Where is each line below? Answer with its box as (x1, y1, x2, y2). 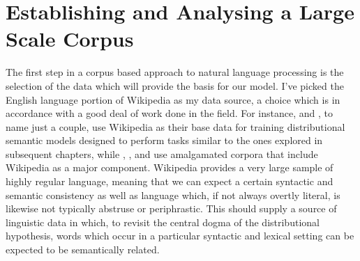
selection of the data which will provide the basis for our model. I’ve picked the (6, 78, 344, 93)
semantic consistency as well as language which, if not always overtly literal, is (6, 187, 340, 202)
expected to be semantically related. (6, 242, 160, 257)
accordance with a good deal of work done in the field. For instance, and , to (6, 106, 333, 120)
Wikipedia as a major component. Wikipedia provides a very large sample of (6, 160, 333, 175)
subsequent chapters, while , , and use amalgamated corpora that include (6, 146, 318, 161)
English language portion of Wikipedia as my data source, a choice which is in (6, 92, 340, 106)
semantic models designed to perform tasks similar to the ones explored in (6, 133, 323, 148)
